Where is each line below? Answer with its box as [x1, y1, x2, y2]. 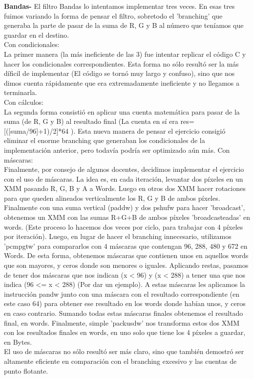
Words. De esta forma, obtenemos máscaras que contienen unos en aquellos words [4, 250, 249, 261]
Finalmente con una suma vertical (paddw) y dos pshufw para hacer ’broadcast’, [4, 202, 245, 213]
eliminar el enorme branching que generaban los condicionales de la [4, 135, 205, 145]
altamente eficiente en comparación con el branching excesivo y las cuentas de [4, 355, 237, 366]
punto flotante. [4, 365, 48, 376]
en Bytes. [4, 336, 32, 347]
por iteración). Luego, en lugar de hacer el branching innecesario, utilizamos [4, 231, 232, 241]
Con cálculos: [4, 96, 43, 107]
